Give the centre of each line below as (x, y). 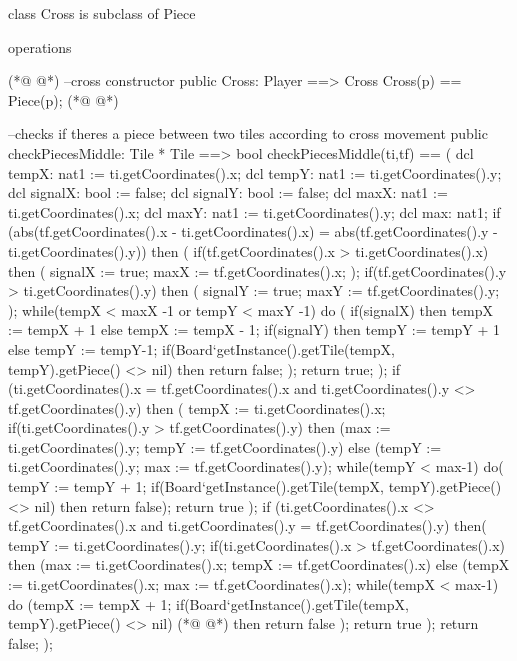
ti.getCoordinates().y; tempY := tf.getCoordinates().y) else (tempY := (225, 446)
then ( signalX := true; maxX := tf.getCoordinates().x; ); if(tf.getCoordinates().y (257, 270)
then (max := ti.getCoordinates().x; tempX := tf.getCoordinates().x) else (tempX (259, 564)
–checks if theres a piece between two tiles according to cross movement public (248, 133)
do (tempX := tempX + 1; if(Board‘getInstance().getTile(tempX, (208, 603)
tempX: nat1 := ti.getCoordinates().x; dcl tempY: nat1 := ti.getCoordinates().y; (255, 172)
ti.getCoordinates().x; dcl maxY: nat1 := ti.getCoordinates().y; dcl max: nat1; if (254, 211)
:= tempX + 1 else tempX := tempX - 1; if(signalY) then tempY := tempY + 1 (254, 329)
